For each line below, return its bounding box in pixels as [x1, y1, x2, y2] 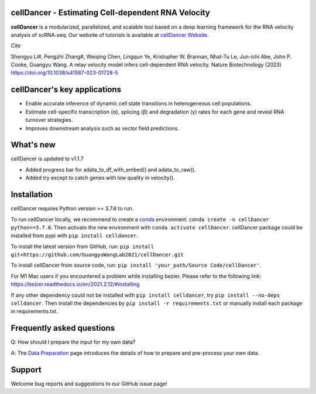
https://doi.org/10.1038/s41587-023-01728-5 [11, 69, 118, 76]
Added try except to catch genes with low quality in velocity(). [25, 174, 175, 181]
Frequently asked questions [11, 323, 115, 333]
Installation [11, 190, 53, 200]
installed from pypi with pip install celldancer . [11, 232, 139, 239]
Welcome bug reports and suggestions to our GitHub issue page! [11, 380, 168, 387]
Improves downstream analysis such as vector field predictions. [25, 125, 180, 132]
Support [11, 365, 42, 375]
